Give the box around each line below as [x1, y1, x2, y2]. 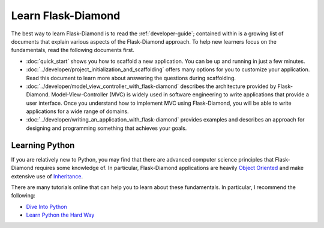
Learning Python [11, 140, 75, 150]
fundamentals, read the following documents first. [11, 47, 135, 54]
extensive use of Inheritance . [11, 172, 83, 180]
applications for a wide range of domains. [26, 108, 129, 115]
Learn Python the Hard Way [26, 211, 95, 218]
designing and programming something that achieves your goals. [26, 124, 187, 132]
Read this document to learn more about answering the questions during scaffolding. [26, 74, 236, 81]
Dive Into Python [26, 203, 67, 210]
